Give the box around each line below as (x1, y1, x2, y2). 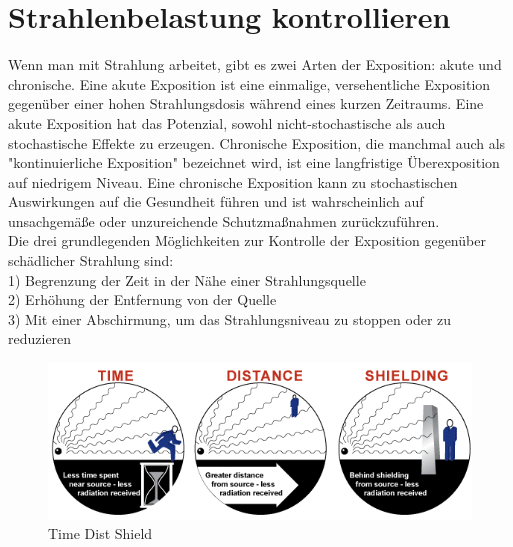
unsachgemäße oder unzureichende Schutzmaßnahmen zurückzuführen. (8, 210, 440, 231)
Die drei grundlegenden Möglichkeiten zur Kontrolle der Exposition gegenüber (8, 230, 486, 251)
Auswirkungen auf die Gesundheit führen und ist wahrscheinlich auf (8, 191, 424, 212)
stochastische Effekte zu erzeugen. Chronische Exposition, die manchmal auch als (8, 132, 506, 153)
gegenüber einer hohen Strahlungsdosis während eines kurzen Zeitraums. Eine (8, 93, 484, 114)
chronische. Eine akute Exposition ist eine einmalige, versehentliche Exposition (8, 73, 491, 94)
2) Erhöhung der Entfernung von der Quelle (8, 289, 277, 310)
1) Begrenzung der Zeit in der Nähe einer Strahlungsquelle (8, 269, 366, 290)
